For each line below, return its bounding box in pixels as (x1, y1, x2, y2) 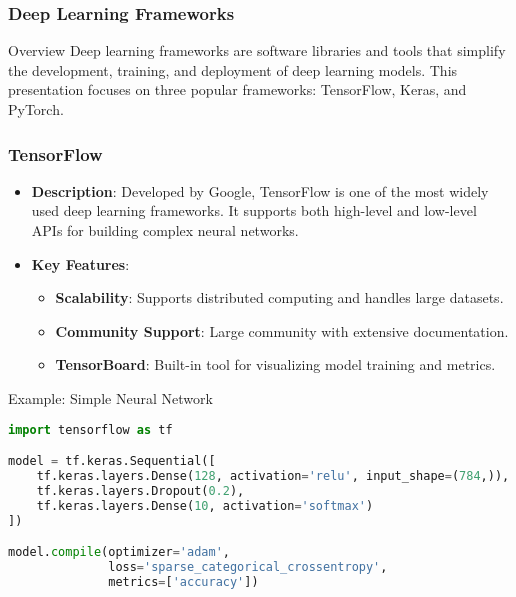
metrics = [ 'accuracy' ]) (108, 574, 259, 589)
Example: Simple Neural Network (8, 387, 213, 408)
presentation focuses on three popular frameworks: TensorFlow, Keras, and (8, 79, 467, 100)
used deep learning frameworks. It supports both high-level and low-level (31, 200, 477, 221)
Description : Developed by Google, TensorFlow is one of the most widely (31, 180, 489, 201)
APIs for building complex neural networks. (31, 220, 299, 240)
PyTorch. (8, 99, 64, 119)
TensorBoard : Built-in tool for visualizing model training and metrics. (55, 354, 496, 375)
